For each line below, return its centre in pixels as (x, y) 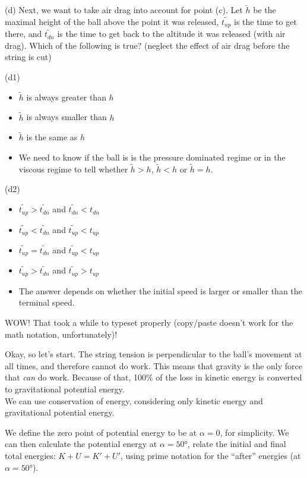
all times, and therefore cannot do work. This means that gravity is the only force (153, 365)
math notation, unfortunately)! (61, 334)
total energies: (30, 456)
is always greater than (66, 97)
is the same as (52, 137)
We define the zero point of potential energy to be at (101, 432)
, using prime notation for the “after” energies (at (211, 456)
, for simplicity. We (254, 432)
